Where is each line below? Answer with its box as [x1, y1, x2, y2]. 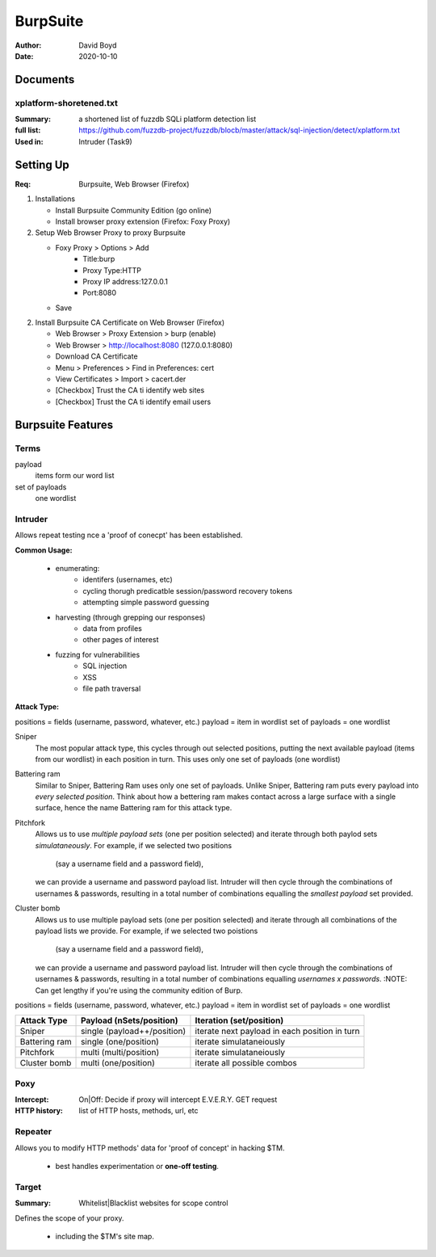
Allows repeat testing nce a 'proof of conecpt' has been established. [15, 530, 243, 540]
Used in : [15, 137, 44, 146]
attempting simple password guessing [82, 598, 210, 607]
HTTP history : [15, 1106, 64, 1116]
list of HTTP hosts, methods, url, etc [78, 1106, 199, 1116]
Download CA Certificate [55, 351, 138, 361]
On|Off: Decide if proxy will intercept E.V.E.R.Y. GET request [78, 1095, 278, 1104]
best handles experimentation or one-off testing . [55, 1162, 220, 1171]
